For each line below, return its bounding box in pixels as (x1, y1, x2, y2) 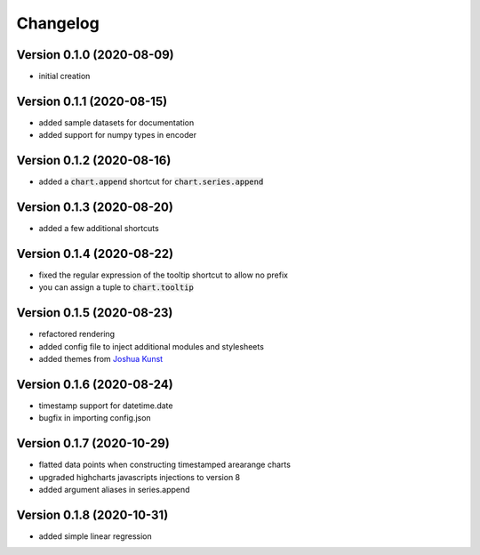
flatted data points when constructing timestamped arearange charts (38, 459, 291, 471)
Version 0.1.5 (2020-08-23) (16, 305, 173, 320)
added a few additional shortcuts (38, 223, 159, 234)
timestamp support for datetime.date (38, 400, 173, 411)
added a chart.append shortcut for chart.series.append (38, 176, 264, 187)
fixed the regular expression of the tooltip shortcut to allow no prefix (38, 269, 289, 280)
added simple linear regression (38, 531, 153, 542)
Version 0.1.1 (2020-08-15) (16, 93, 168, 109)
